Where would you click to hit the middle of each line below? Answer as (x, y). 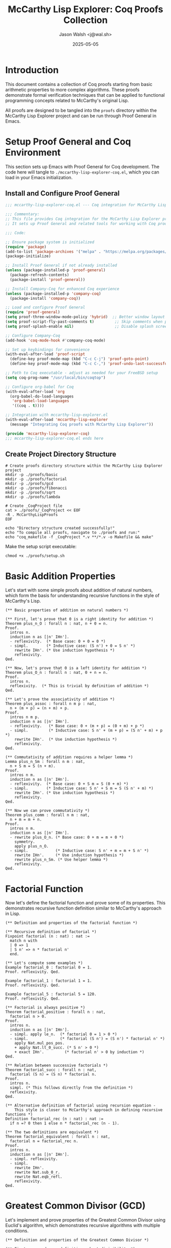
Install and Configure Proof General (62, 194)
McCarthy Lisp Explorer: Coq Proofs (85, 9)
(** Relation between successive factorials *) (57, 1066)
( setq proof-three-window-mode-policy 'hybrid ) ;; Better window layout (85, 317)
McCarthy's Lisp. (23, 601)
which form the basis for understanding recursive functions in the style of (82, 595)
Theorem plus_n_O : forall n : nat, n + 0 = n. (57, 624)
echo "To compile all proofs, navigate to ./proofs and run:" (73, 533)
